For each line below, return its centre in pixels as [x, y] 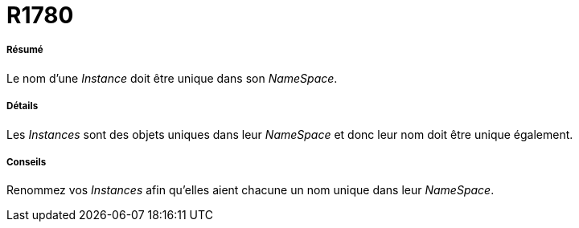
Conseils [27, 162]
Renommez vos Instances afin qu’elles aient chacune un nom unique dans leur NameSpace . [250, 190]
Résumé [25, 50]
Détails [23, 106]
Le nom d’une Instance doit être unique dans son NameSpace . [172, 78]
